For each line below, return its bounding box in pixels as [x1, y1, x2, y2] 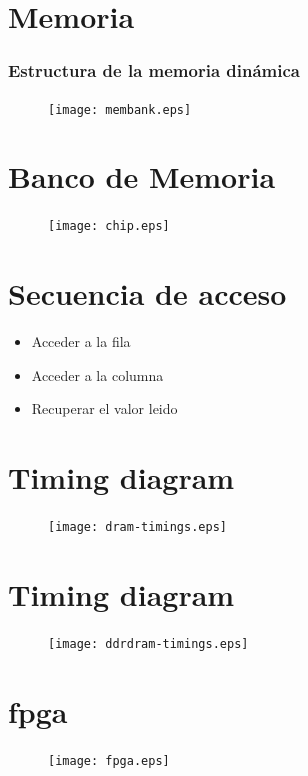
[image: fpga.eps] [48, 753, 170, 768]
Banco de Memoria [8, 156, 276, 197]
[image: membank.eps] [48, 102, 192, 117]
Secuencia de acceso [8, 273, 287, 314]
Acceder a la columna [31, 364, 164, 385]
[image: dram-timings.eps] [48, 520, 227, 535]
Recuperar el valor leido [31, 398, 178, 419]
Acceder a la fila [31, 331, 131, 352]
